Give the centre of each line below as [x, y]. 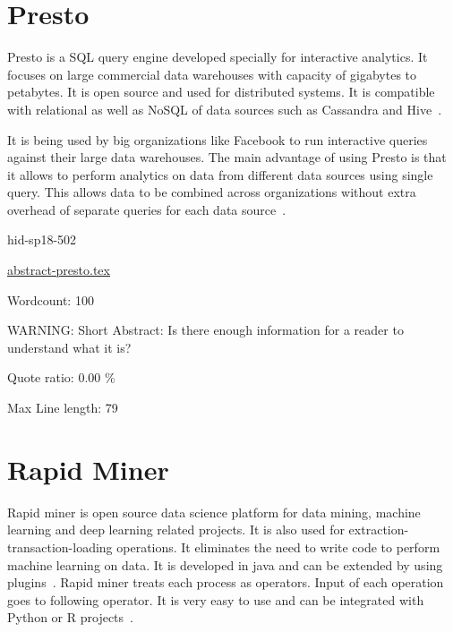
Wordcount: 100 [51, 299]
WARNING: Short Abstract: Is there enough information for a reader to [205, 330]
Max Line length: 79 [63, 408]
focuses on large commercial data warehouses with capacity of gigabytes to [212, 74]
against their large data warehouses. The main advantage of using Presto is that [227, 157]
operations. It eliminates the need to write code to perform [278, 547]
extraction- [379, 530]
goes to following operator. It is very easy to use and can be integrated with [216, 599]
